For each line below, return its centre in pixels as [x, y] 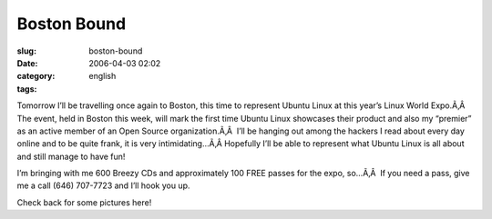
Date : [27, 63]
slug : [26, 51]
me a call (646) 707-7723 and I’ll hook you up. [103, 185]
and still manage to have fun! [71, 156]
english [102, 76]
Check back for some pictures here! [84, 202]
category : [36, 76]
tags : [27, 89]
